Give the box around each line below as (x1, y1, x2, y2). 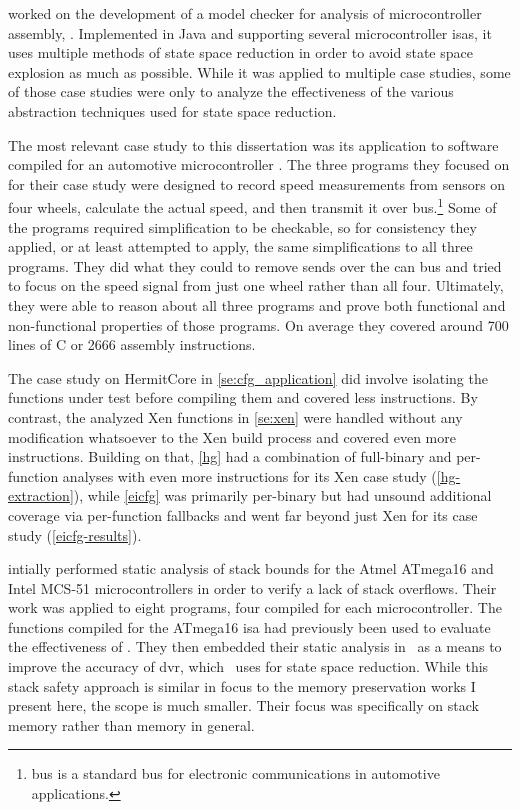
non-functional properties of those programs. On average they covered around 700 (8, 314, 509, 335)
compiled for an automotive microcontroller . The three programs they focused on (8, 154, 510, 175)
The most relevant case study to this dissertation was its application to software (8, 134, 499, 155)
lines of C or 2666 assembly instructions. (8, 334, 256, 355)
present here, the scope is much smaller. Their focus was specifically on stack (8, 695, 479, 716)
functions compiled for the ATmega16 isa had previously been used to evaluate (8, 616, 491, 637)
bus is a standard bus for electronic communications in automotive (31, 763, 440, 784)
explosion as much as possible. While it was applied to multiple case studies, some (8, 61, 511, 82)
